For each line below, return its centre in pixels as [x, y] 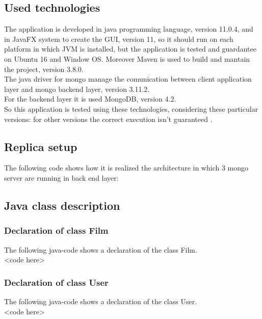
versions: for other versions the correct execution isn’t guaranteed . [108, 119]
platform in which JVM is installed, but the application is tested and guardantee [130, 49]
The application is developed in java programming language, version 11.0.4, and [129, 29]
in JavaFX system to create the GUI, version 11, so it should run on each [119, 39]
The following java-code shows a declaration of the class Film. [101, 249]
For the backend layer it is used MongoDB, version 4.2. [90, 99]
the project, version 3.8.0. [44, 69]
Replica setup [41, 146]
